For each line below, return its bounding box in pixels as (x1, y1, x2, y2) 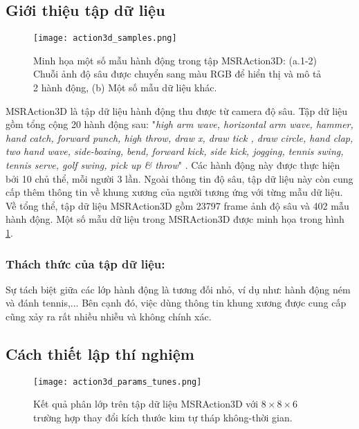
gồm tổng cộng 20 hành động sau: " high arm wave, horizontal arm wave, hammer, (6, 117, 353, 131)
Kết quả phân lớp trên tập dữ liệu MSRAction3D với (33, 396, 259, 411)
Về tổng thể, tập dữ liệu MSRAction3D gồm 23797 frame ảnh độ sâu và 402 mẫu (6, 198, 349, 212)
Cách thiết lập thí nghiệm (6, 343, 194, 364)
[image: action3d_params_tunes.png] (33, 376, 202, 387)
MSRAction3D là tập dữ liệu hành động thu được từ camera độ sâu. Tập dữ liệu (6, 103, 348, 118)
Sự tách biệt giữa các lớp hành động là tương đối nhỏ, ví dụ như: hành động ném (6, 282, 351, 296)
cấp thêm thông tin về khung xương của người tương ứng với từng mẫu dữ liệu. (6, 185, 343, 199)
